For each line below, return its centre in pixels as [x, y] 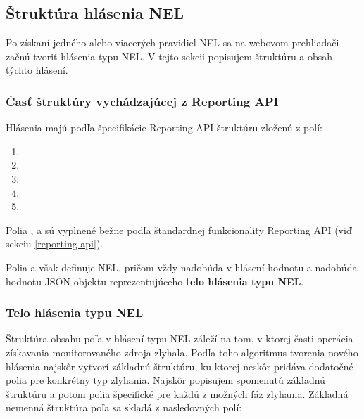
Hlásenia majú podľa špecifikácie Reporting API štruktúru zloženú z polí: [164, 128]
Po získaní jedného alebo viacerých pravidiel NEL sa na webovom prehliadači [172, 43]
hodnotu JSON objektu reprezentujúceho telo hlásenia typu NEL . [155, 281]
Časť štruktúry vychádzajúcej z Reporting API [142, 101]
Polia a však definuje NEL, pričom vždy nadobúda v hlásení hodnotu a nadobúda [182, 267]
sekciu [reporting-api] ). [55, 244]
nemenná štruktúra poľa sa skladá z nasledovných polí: [124, 407]
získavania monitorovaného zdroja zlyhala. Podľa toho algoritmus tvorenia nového [182, 352]
